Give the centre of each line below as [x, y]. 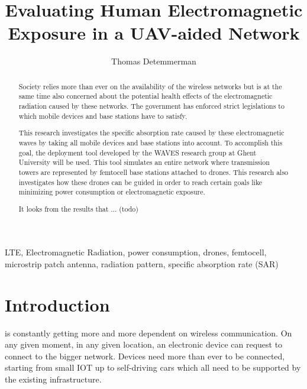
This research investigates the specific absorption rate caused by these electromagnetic [151, 133]
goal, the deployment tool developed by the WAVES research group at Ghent [138, 152]
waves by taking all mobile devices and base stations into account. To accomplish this [151, 142]
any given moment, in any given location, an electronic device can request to [144, 344]
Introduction [57, 304]
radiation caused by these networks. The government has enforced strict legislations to [151, 106]
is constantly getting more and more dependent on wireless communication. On [148, 333]
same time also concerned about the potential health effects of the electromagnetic [146, 96]
